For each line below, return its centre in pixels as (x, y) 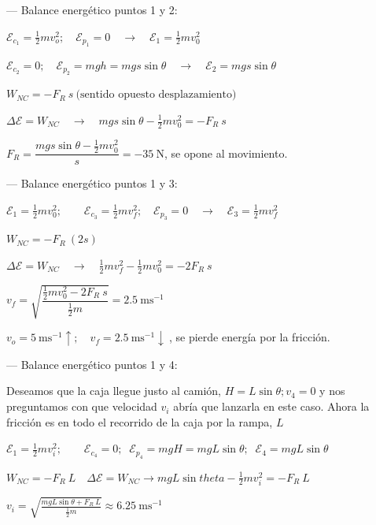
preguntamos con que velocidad (82, 406)
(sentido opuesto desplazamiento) (156, 95)
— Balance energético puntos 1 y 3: (92, 183)
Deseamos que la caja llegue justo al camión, (114, 391)
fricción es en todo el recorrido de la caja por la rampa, (140, 421)
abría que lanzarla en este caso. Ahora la (271, 406)
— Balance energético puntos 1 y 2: (92, 9)
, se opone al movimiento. (226, 153)
